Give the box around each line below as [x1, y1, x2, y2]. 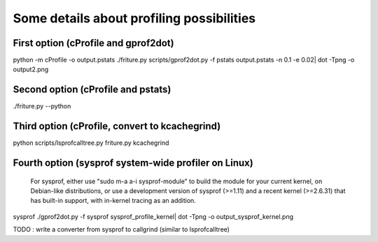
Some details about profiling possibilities [13, 10, 256, 26]
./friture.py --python [13, 102, 71, 111]
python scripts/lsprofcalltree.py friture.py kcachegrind [13, 138, 169, 147]
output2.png [13, 65, 49, 73]
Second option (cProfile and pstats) [13, 84, 171, 96]
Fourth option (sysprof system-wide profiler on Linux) [13, 157, 253, 169]
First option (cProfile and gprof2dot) [13, 37, 174, 49]
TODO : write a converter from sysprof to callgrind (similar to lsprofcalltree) [13, 225, 230, 234]
